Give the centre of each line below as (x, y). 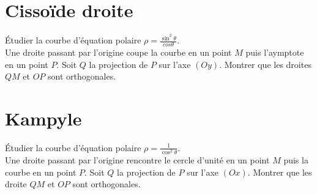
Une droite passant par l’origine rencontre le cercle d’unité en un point (137, 160)
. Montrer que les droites (265, 64)
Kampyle (43, 118)
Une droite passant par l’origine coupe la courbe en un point (118, 52)
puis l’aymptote (275, 52)
